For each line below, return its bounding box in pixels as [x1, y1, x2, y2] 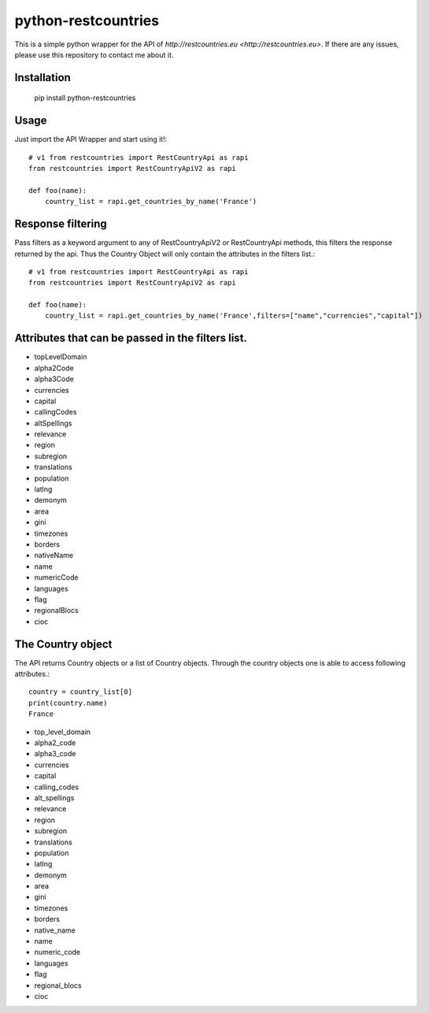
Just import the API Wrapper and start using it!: [14, 135, 168, 144]
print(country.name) [28, 698, 108, 707]
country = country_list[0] [28, 688, 133, 696]
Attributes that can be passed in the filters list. [14, 332, 248, 345]
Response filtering [14, 217, 108, 231]
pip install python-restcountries [34, 93, 136, 102]
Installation [14, 71, 71, 84]
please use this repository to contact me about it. [14, 50, 174, 59]
